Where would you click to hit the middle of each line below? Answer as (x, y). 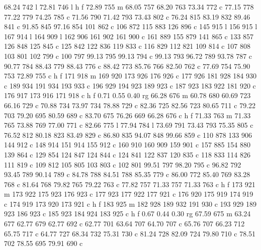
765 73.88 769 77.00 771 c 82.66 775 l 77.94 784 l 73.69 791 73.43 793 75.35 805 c (129, 125)
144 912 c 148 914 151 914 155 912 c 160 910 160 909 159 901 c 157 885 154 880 (127, 145)
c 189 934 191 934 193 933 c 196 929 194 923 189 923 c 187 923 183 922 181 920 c (130, 85)
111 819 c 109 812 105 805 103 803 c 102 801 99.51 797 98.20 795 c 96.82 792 (123, 164)
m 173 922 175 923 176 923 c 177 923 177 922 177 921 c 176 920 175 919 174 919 (129, 194)
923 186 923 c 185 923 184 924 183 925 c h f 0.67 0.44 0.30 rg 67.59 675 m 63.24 (127, 214)
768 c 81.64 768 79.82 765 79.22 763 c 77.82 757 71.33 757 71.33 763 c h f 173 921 (130, 184)
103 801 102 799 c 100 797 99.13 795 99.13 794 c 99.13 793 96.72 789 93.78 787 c (128, 56)
